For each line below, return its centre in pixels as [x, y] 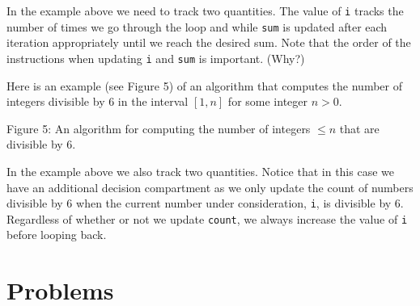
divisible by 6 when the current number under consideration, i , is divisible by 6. [205, 203]
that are [359, 128]
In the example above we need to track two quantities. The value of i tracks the [205, 10]
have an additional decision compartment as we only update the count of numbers [210, 187]
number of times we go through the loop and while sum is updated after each [197, 26]
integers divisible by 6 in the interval [98, 101]
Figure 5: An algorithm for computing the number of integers [159, 128]
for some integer [268, 101]
